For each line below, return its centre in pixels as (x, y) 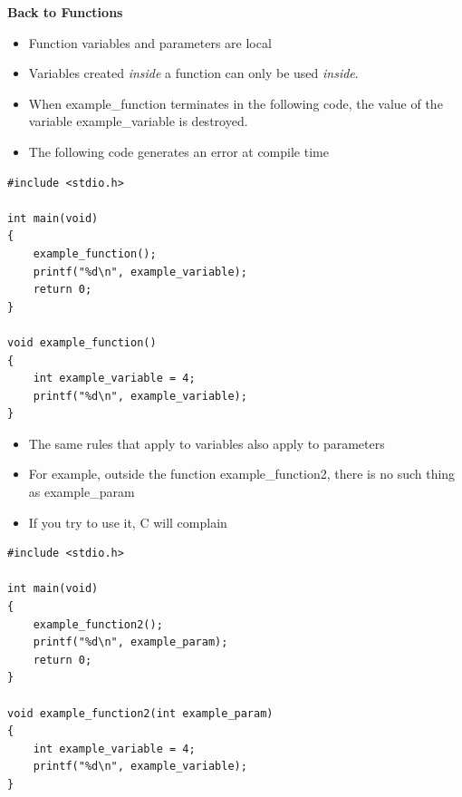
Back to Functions (65, 12)
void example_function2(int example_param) (140, 713)
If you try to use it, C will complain (128, 522)
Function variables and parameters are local (150, 42)
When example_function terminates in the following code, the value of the (236, 103)
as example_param (82, 492)
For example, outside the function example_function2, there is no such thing (242, 474)
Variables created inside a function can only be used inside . (193, 73)
